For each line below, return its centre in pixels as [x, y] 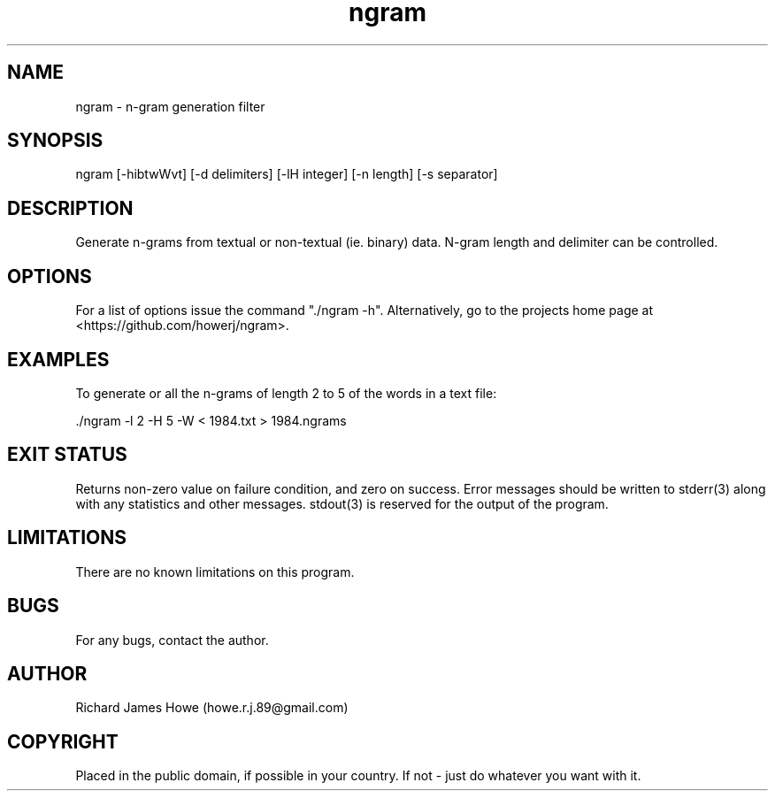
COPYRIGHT [63, 741]
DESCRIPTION [70, 208]
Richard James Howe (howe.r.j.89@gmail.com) [212, 708]
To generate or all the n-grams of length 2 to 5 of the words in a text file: [286, 393]
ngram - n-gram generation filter [170, 106]
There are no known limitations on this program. [215, 572]
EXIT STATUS [67, 455]
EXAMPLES [58, 359]
